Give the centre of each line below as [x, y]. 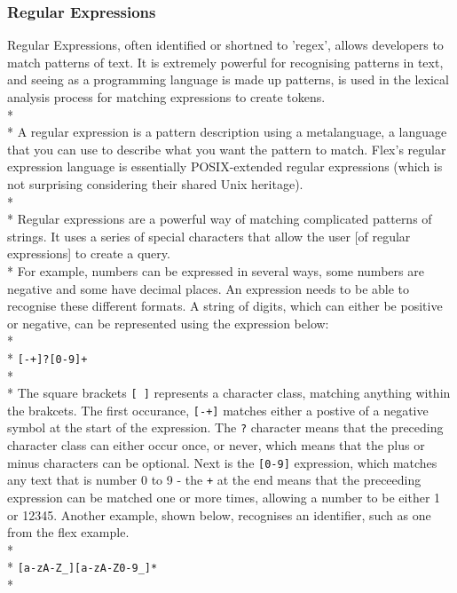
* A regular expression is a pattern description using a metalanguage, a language [227, 132]
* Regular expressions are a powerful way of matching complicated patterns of [220, 219]
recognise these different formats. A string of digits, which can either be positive [225, 306]
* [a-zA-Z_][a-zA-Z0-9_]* [83, 567]
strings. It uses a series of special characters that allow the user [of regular [209, 236]
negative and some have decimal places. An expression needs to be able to [209, 288]
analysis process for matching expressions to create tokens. [166, 97]
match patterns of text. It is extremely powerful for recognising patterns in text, [225, 62]
